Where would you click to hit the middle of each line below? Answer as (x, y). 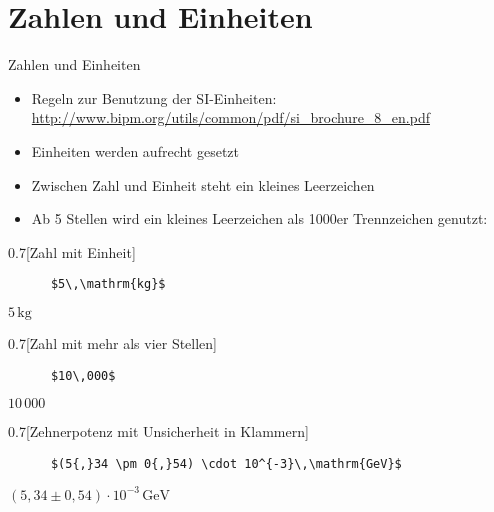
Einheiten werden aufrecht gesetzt (135, 150)
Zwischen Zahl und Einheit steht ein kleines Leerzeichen (203, 184)
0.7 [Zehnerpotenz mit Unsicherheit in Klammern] (158, 431)
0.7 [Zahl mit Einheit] (72, 251)
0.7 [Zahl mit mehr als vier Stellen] (113, 342)
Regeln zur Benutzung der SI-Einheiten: (154, 97)
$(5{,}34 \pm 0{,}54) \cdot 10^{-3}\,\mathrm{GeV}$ (226, 463)
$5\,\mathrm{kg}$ (108, 284)
